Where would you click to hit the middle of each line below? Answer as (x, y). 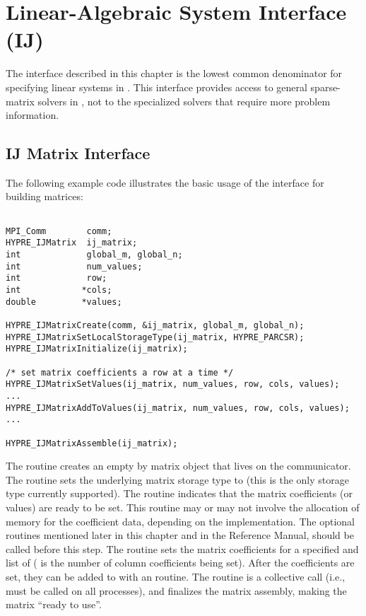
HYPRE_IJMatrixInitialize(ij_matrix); (97, 349)
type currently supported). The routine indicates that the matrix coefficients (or (179, 493)
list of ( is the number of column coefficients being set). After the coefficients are (180, 563)
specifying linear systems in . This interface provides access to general (157, 87)
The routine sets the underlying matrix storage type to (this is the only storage (177, 479)
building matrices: (45, 196)
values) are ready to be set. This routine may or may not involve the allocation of (183, 507)
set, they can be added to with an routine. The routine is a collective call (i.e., (176, 576)
